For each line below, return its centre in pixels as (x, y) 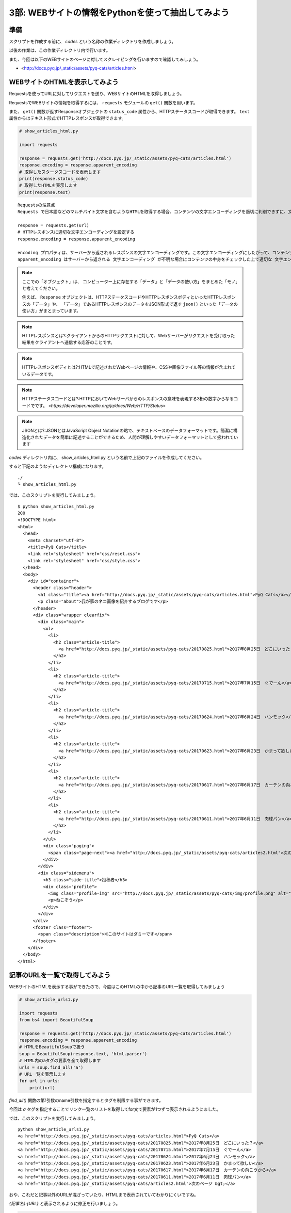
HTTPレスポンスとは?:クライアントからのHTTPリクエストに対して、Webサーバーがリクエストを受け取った (129, 336)
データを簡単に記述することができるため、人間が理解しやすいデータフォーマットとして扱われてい (141, 437)
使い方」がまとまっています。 (51, 311)
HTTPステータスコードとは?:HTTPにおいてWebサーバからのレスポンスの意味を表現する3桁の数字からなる (128, 399)
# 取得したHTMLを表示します (48, 185)
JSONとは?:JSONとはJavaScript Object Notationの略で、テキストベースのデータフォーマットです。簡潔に (128, 430)
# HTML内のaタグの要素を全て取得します (60, 1061)
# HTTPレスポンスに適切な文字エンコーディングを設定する (76, 232)
